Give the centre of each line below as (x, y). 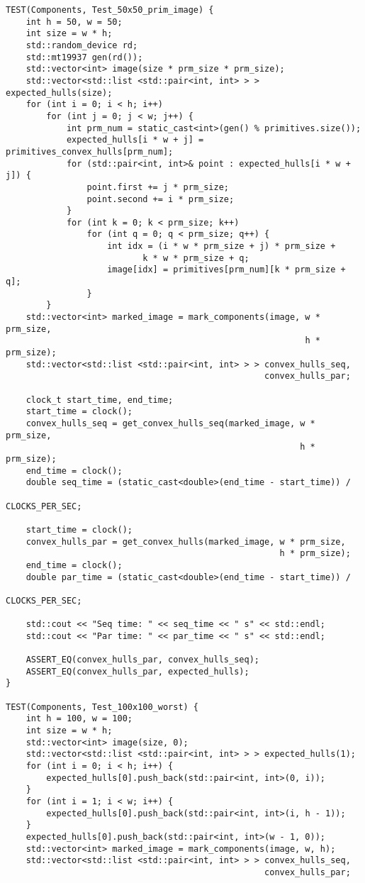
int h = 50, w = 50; (74, 22)
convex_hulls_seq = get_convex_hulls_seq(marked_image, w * (170, 423)
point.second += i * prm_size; (161, 199)
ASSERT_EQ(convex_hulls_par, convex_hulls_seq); (142, 660)
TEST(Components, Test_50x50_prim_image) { (110, 10)
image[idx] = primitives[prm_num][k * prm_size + (226, 270)
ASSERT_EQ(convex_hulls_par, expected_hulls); (137, 671)
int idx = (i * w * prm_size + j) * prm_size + (221, 246)
